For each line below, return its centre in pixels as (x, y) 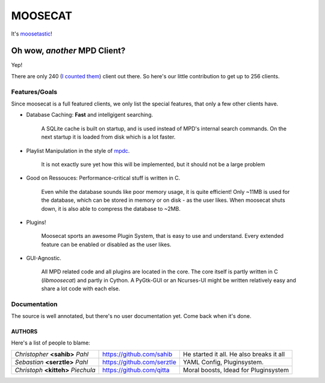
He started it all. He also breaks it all (234, 354)
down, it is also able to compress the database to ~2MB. (111, 208)
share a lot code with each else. (81, 288)
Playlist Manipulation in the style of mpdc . (78, 151)
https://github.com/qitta (136, 370)
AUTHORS (24, 332)
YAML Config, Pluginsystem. (223, 363)
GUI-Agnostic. (44, 258)
